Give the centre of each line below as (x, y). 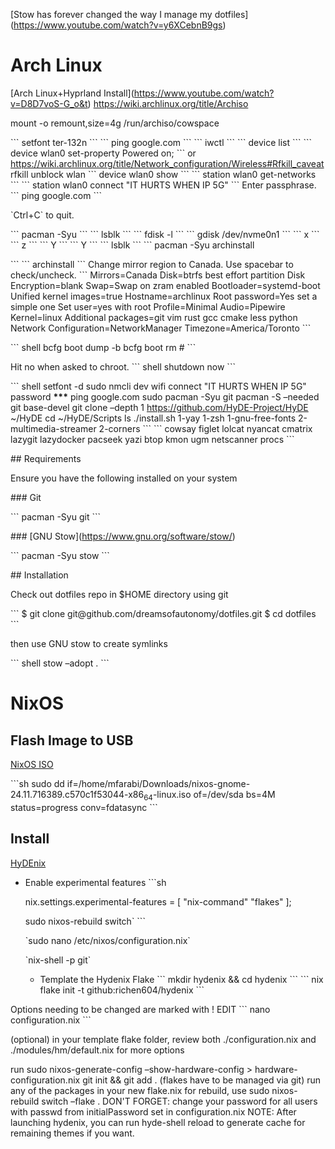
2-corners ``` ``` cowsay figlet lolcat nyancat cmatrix (205, 428)
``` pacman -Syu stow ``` (60, 555)
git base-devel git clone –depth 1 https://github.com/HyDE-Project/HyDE (159, 407)
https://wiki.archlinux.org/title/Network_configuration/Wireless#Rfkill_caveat (167, 163)
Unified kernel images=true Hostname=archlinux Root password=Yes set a (164, 296)
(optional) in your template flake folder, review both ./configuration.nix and (163, 1039)
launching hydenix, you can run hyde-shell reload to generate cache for (158, 1122)
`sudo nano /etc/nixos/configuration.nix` (107, 940)
